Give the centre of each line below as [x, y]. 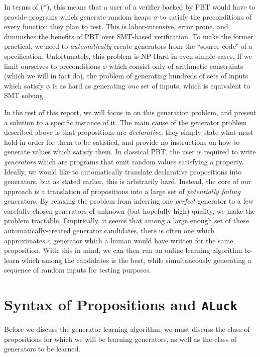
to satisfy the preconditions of [206, 16]
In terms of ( [24, 7]
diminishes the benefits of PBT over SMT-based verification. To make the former [129, 36]
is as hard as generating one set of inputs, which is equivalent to [151, 85]
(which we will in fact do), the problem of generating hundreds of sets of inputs [126, 76]
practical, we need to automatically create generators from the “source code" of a [128, 46]
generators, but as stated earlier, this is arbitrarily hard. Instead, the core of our [128, 181]
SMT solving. [25, 95]
